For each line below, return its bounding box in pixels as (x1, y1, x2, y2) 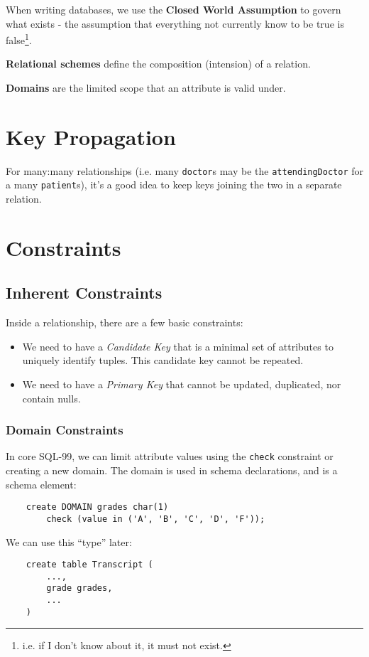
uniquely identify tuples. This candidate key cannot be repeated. (22, 353, 304, 368)
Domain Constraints (6, 421, 123, 439)
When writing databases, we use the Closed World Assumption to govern (6, 2, 341, 16)
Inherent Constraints (6, 282, 163, 304)
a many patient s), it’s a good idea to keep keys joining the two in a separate (6, 177, 342, 192)
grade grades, (46, 583, 113, 594)
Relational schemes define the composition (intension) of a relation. (6, 56, 311, 71)
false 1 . (6, 31, 32, 47)
